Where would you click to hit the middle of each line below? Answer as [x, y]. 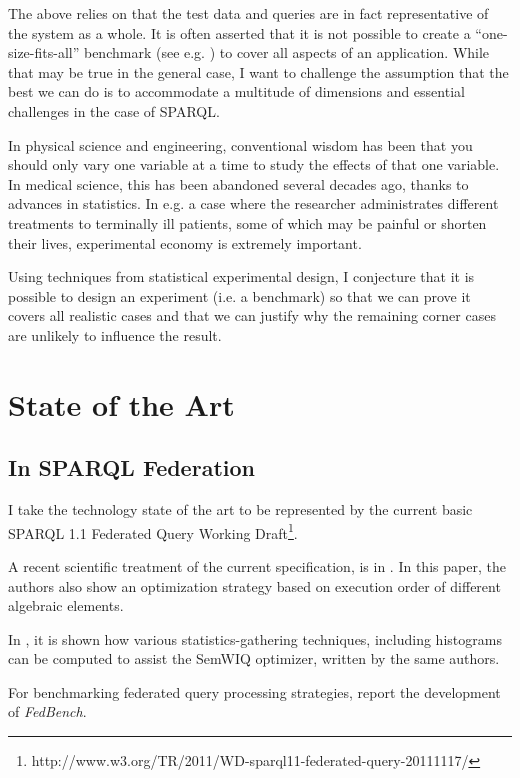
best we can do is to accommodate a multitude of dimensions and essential [236, 91]
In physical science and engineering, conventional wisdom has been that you [240, 144]
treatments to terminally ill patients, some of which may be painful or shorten [247, 222]
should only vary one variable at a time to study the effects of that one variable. [254, 164]
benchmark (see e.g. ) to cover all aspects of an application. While [286, 52]
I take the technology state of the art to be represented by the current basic [240, 509]
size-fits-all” [44, 52]
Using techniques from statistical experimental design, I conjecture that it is [241, 276]
